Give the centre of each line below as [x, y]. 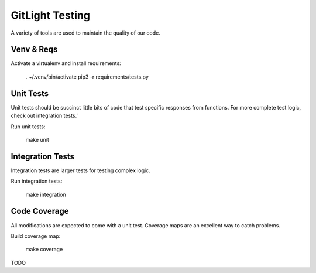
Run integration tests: [37, 181]
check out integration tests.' [44, 116]
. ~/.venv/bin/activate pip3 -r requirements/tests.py [87, 77]
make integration [46, 194]
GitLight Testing [51, 15]
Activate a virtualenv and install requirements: [66, 63]
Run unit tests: [28, 127]
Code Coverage [40, 211]
